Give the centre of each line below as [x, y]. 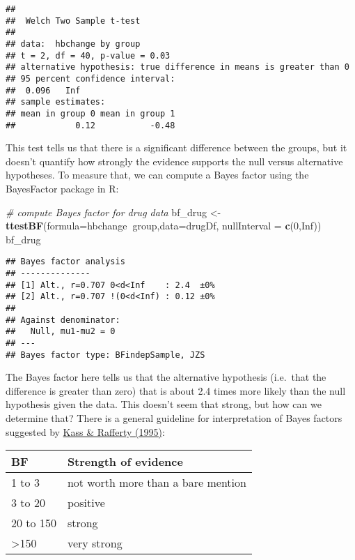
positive [86, 503]
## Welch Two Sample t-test [73, 21]
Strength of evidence [125, 462]
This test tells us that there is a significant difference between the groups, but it [176, 147]
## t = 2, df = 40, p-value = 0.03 [88, 55]
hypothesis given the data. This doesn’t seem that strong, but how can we [164, 404]
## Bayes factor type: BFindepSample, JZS [105, 355]
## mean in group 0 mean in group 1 [90, 113]
